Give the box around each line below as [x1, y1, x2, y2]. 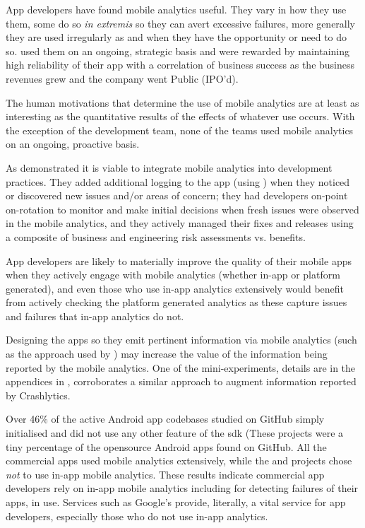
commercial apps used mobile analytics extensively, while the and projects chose [6, 453, 352, 468]
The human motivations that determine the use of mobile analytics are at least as [6, 95, 359, 110]
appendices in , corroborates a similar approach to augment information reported [6, 374, 357, 389]
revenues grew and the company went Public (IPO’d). [6, 71, 239, 86]
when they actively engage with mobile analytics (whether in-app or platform [6, 267, 340, 282]
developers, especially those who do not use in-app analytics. [6, 508, 268, 523]
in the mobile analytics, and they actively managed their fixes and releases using [6, 216, 354, 230]
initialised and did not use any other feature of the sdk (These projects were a [6, 426, 344, 440]
